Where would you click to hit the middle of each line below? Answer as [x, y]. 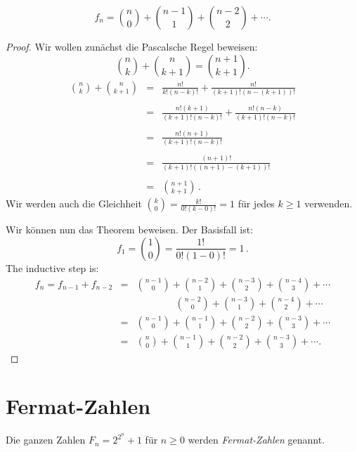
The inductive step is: [52, 267]
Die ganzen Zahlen [46, 440]
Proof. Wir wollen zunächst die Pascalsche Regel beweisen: [132, 46]
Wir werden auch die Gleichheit [74, 204]
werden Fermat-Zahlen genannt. [257, 440]
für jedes [256, 204]
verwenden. [329, 204]
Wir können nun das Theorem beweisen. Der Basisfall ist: [130, 230]
